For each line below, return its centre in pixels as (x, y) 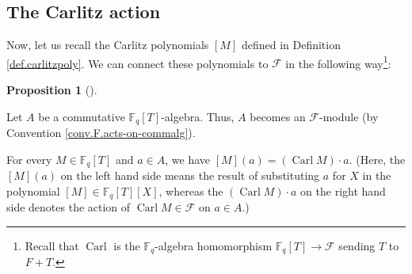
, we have (188, 159)
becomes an (278, 116)
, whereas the (191, 190)
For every (29, 159)
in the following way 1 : (338, 62)
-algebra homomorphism (214, 245)
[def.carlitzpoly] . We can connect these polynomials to (137, 63)
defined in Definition (291, 45)
